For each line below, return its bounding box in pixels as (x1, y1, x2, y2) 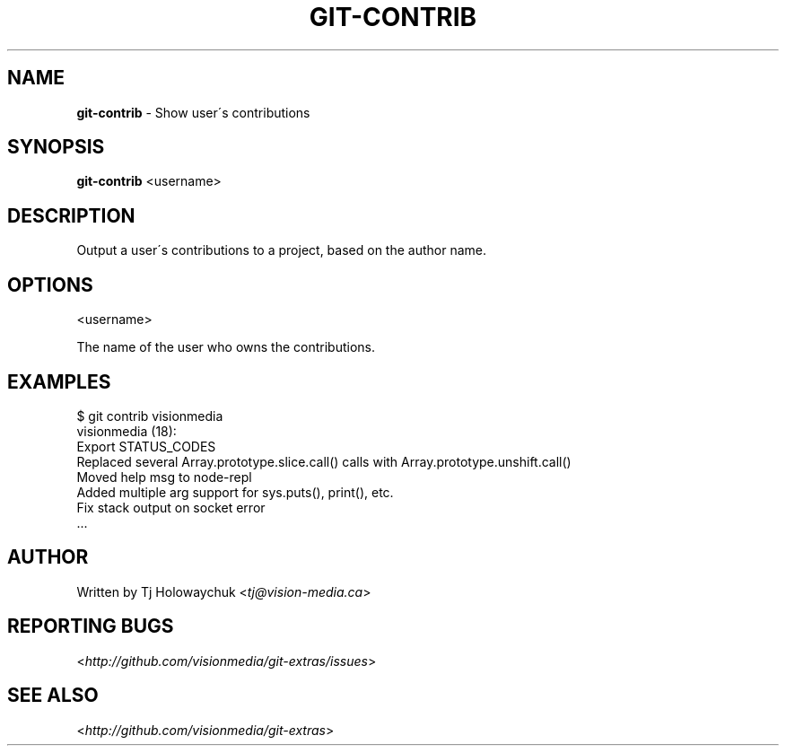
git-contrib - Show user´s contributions (76, 104, 310, 120)
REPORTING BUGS (7, 615, 174, 638)
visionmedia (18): (76, 423, 177, 439)
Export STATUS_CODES (76, 438, 216, 454)
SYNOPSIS (7, 136, 105, 159)
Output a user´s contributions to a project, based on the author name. (76, 242, 486, 258)
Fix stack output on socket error (76, 499, 266, 515)
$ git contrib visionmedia (76, 407, 223, 424)
